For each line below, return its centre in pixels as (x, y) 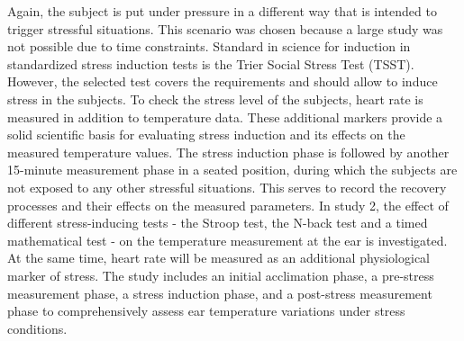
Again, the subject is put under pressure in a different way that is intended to (222, 11)
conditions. (37, 328)
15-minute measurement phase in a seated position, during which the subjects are (232, 170)
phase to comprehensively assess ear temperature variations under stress (206, 311)
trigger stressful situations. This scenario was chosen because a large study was (225, 28)
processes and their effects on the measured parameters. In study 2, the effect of (228, 205)
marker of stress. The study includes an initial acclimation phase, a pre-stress (221, 275)
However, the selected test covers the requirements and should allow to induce (223, 81)
